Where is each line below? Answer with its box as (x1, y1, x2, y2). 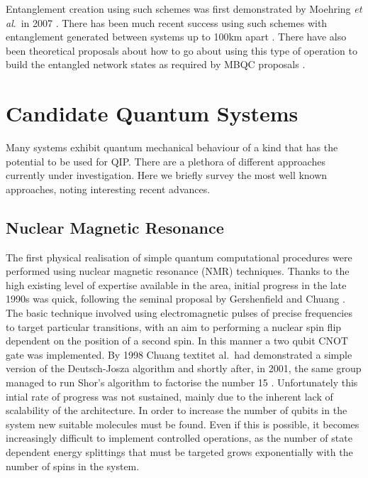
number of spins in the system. (6, 458, 140, 473)
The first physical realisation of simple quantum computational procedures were (6, 249, 352, 264)
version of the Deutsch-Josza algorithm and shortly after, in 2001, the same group (6, 361, 362, 376)
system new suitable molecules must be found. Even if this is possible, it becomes (6, 416, 359, 431)
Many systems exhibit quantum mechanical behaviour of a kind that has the (6, 140, 338, 155)
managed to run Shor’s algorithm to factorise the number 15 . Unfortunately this (6, 375, 358, 390)
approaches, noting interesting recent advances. (6, 181, 211, 196)
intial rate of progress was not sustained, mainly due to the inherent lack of (6, 389, 333, 403)
